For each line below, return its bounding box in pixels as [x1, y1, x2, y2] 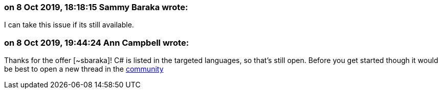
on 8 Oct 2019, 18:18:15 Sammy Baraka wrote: [4, 2, 188, 12]
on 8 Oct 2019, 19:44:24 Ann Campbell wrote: [4, 37, 189, 48]
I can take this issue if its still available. [4, 20, 134, 29]
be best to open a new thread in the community [4, 65, 164, 74]
